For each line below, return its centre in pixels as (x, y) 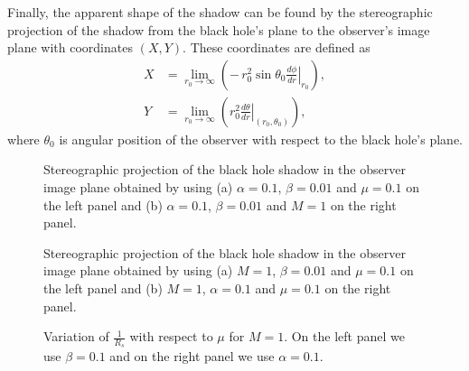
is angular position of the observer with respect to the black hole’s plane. (261, 139)
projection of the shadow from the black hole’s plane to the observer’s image (219, 29)
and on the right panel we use (192, 356)
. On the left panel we (344, 336)
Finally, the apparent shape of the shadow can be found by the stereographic (220, 12)
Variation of (76, 336)
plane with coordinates (70, 47)
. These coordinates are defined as (277, 47)
